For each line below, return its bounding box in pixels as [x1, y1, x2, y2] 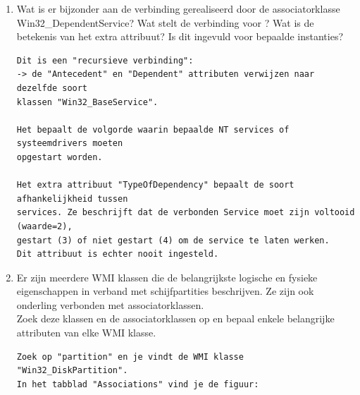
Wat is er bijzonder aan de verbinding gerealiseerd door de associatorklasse [16, 1, 340, 16]
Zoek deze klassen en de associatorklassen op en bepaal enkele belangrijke [16, 311, 335, 326]
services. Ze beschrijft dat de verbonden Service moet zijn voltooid [16, 207, 355, 218]
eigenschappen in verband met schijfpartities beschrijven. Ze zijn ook [16, 284, 314, 298]
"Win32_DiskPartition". [16, 365, 128, 376]
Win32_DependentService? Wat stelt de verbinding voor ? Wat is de [16, 15, 314, 30]
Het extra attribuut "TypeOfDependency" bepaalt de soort [16, 180, 294, 190]
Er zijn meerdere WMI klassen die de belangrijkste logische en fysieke [16, 269, 318, 284]
